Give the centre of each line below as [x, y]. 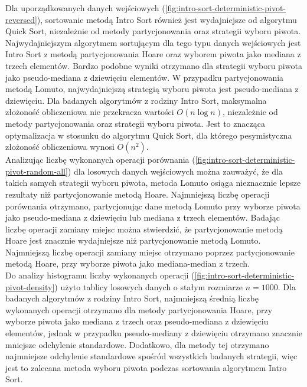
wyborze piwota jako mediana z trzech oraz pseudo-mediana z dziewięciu [137, 321]
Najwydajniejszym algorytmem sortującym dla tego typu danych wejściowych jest [153, 42]
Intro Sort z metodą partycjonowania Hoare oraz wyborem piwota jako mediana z [153, 54]
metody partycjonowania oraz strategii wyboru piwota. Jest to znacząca [135, 123]
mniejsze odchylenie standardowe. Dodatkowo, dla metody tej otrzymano [137, 344]
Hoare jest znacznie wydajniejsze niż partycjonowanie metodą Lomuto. [133, 240]
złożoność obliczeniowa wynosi [60, 147]
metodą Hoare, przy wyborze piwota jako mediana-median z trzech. [128, 263]
